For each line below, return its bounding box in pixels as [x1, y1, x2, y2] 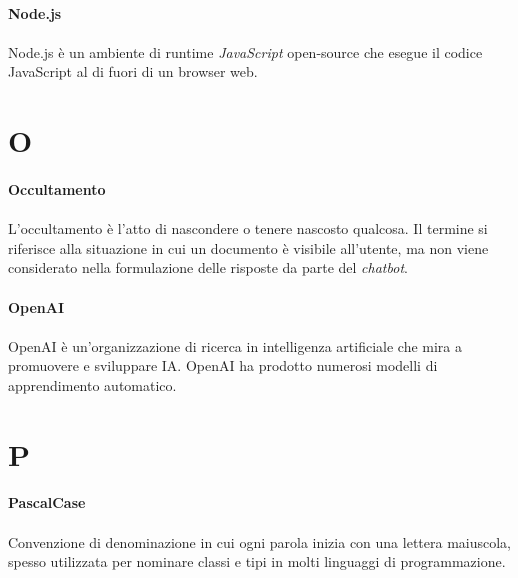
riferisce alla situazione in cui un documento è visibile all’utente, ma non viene [8, 237, 489, 258]
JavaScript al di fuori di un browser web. [8, 61, 258, 82]
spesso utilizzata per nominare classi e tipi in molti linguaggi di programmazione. [8, 551, 506, 572]
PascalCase [8, 492, 86, 513]
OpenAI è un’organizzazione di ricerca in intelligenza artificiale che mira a [8, 335, 463, 356]
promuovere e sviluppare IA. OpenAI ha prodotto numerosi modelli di [8, 355, 438, 376]
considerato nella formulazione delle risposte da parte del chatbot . [8, 257, 408, 278]
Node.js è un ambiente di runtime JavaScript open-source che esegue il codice [8, 41, 483, 62]
